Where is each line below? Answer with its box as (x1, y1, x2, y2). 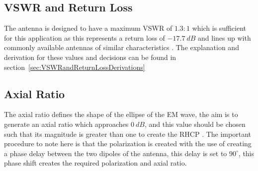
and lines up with (198, 32, 251, 43)
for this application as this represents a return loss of (4, 32, 165, 43)
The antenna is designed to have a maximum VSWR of (4, 23, 172, 33)
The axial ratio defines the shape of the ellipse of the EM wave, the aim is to (4, 109, 238, 119)
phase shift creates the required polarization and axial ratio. (4, 158, 187, 168)
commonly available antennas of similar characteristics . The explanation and (4, 42, 239, 53)
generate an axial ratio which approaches (4, 118, 129, 129)
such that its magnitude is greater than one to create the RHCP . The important (4, 128, 251, 139)
